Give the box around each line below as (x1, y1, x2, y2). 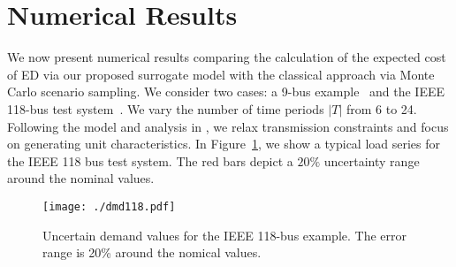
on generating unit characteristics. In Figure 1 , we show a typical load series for (7, 134, 441, 153)
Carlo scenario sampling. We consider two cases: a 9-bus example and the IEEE (7, 82, 445, 101)
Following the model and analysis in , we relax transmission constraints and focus (7, 117, 449, 135)
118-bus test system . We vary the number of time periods (7, 99, 324, 118)
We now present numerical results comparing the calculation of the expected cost (7, 48, 446, 66)
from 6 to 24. (346, 99, 417, 118)
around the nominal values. (7, 169, 155, 187)
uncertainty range (323, 151, 420, 170)
